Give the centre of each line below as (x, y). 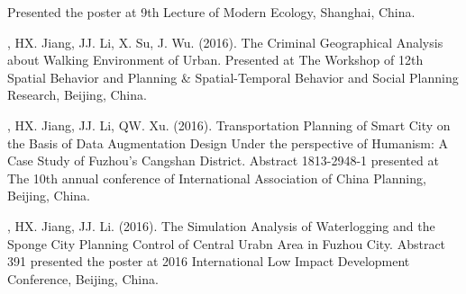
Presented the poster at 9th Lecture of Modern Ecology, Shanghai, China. (211, 12)
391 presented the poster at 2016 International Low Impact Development (209, 261)
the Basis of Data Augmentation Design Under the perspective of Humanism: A (228, 143)
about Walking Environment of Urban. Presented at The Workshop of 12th (215, 60)
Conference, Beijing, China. (83, 278)
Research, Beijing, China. (77, 95)
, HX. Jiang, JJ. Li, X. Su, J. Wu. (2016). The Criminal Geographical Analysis (225, 42)
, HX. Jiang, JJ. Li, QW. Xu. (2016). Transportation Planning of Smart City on (229, 125)
